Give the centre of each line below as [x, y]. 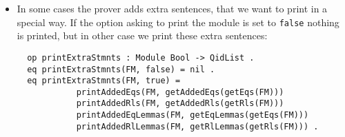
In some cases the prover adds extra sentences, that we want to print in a [172, 8]
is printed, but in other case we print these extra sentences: [142, 35]
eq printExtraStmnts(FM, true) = [104, 81]
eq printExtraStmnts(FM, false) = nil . [121, 69]
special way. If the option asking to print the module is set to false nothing [178, 22]
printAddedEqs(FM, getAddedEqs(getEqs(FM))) [180, 92]
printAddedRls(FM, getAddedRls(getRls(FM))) [180, 104]
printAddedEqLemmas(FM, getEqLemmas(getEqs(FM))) [193, 115]
